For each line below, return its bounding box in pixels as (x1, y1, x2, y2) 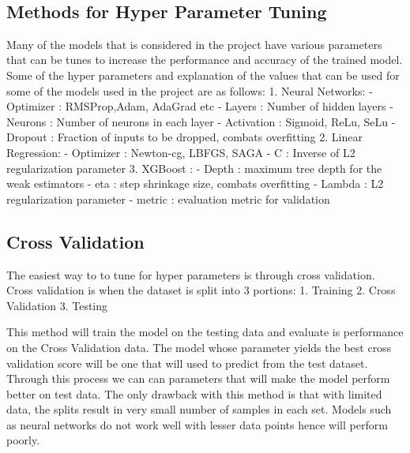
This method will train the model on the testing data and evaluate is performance (6, 324, 404, 340)
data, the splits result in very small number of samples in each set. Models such (6, 401, 392, 417)
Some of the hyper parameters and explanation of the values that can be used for (6, 66, 400, 83)
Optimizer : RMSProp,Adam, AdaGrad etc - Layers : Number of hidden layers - (6, 98, 393, 114)
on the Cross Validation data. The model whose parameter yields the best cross (6, 339, 392, 355)
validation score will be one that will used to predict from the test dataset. (6, 354, 368, 371)
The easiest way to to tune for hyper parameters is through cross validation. (6, 266, 375, 283)
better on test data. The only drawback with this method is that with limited (6, 385, 382, 402)
